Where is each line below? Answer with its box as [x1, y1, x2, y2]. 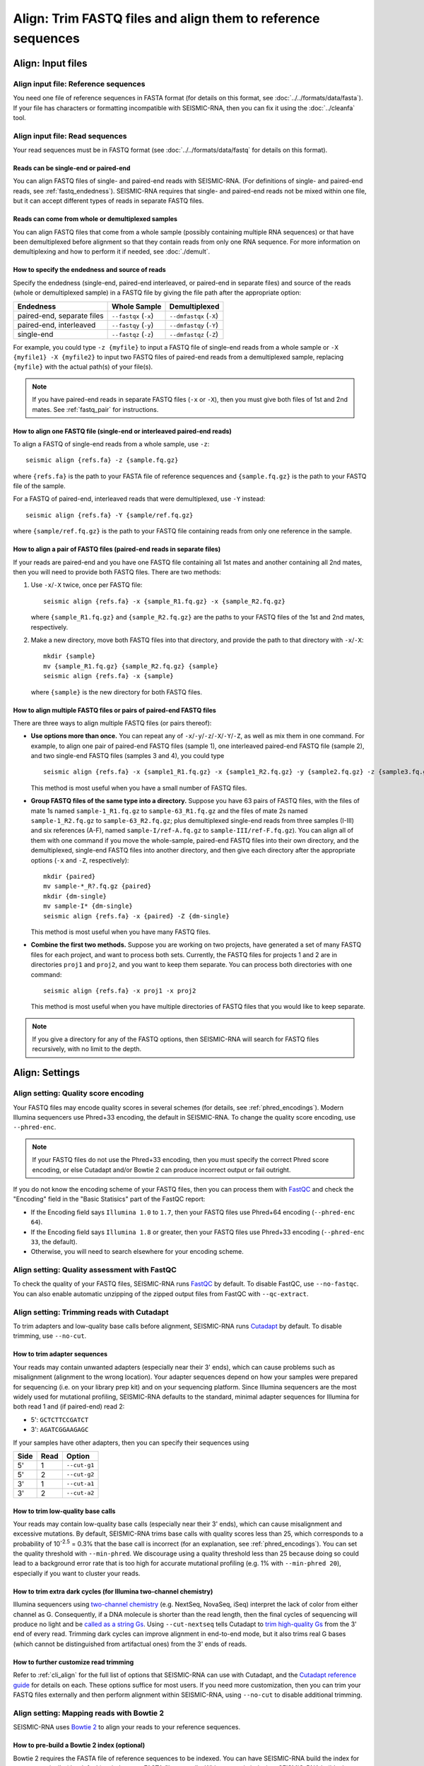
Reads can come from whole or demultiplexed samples [13, 215, 178, 223]
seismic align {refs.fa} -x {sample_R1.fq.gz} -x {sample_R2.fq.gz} [43, 597, 285, 605]
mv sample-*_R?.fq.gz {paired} [43, 882, 152, 890]
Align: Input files [13, 57, 88, 69]
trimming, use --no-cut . [13, 1332, 87, 1340]
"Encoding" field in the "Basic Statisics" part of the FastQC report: [13, 1195, 206, 1204]
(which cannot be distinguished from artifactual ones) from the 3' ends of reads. [13, 1640, 247, 1648]
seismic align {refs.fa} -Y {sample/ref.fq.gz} [25, 511, 194, 519]
